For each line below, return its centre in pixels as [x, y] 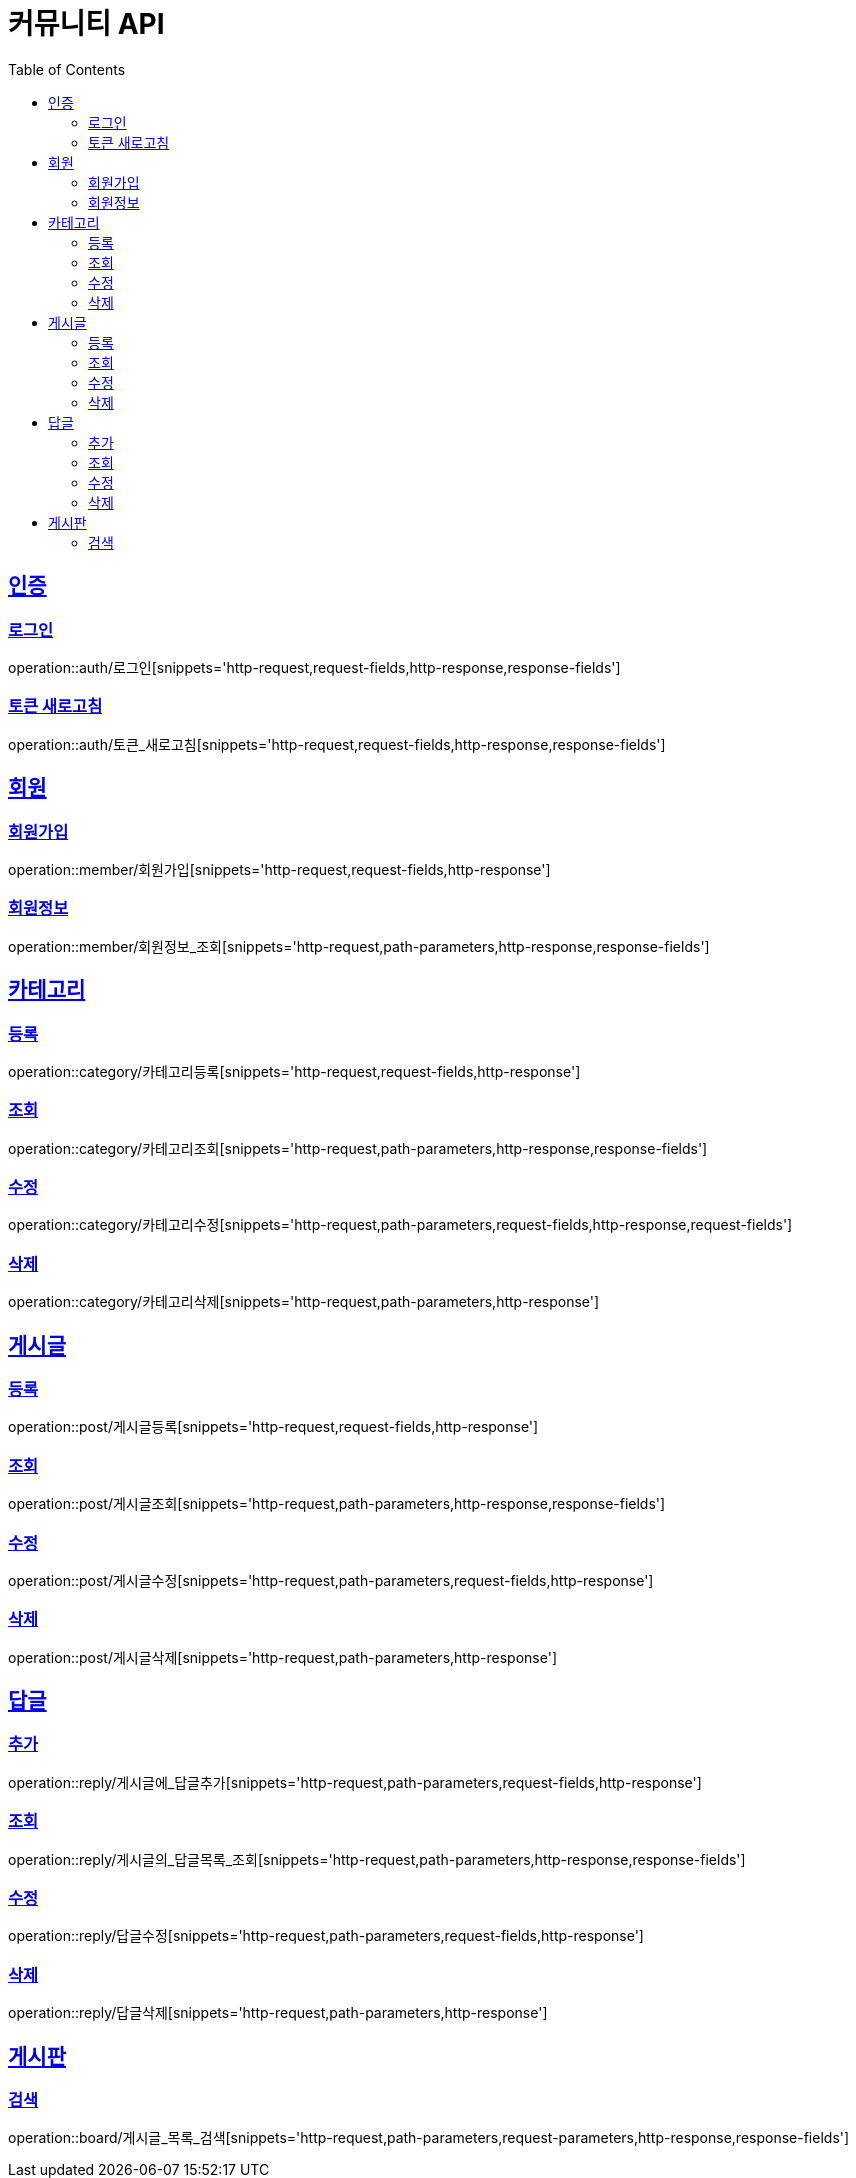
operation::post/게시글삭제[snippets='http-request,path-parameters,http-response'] [282, 1657]
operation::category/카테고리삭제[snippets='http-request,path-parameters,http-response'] [304, 1302]
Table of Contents [67, 69]
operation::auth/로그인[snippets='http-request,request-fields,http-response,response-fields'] [314, 667]
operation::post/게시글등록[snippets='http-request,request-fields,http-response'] [273, 1427]
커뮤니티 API [86, 24]
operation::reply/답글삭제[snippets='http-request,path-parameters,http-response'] [278, 2013]
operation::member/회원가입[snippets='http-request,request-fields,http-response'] [279, 869]
